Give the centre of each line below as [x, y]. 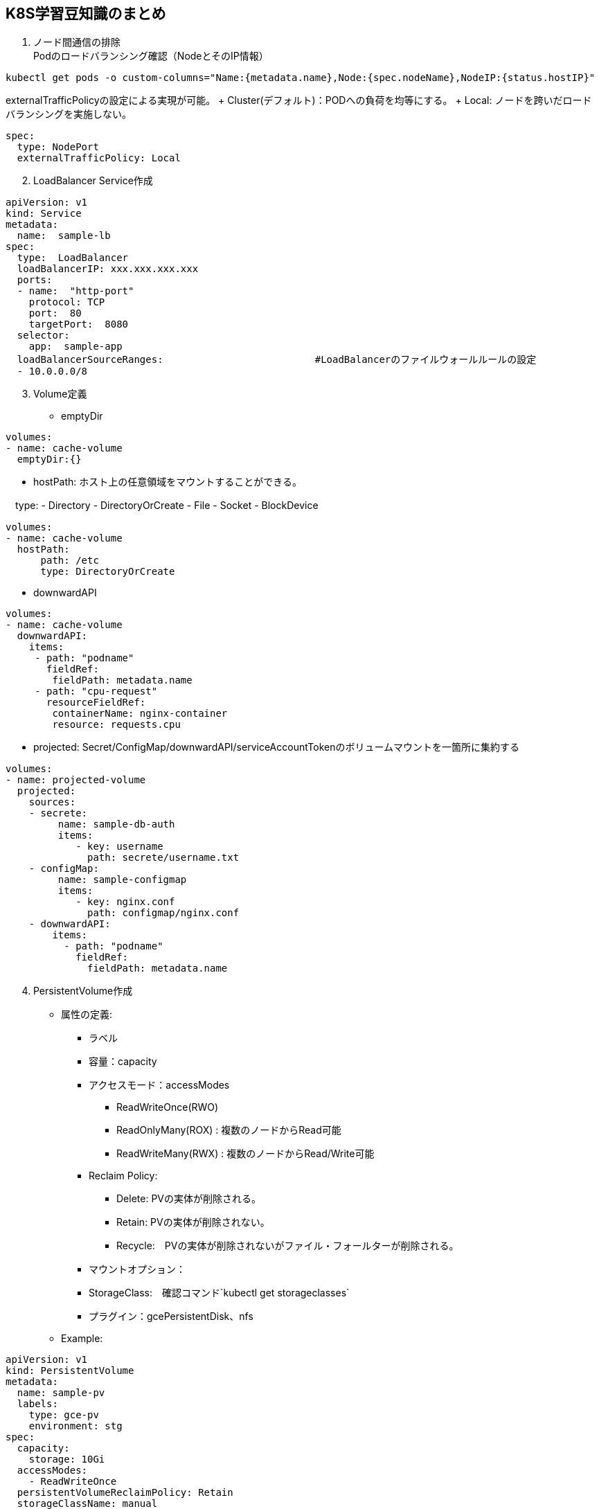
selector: [43, 336]
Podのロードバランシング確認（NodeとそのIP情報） [151, 56]
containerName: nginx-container [140, 714]
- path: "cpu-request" [96, 691]
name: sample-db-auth [116, 824]
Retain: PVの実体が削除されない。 [193, 1222]
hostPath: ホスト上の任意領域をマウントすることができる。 [168, 482]
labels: [37, 1404]
